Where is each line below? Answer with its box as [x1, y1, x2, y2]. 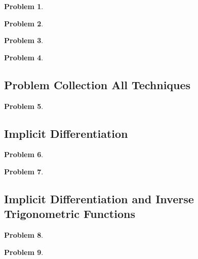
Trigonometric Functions [4, 206, 135, 221]
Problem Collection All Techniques [4, 77, 191, 92]
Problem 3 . [4, 35, 44, 46]
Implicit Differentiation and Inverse [4, 191, 194, 206]
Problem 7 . [4, 166, 44, 176]
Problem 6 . [4, 149, 44, 160]
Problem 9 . [4, 246, 44, 257]
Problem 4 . [4, 52, 44, 62]
